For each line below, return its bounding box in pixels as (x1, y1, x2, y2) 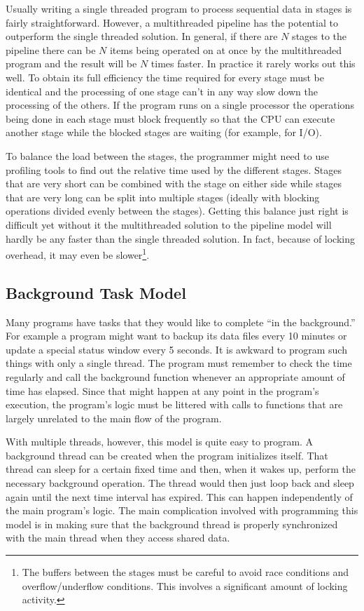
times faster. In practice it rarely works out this (150, 56, 356, 71)
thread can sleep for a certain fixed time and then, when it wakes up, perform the (6, 462, 356, 476)
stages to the (292, 29, 347, 43)
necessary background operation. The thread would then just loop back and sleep (6, 476, 354, 490)
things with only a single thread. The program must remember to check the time (6, 356, 352, 370)
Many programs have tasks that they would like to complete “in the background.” (6, 314, 356, 329)
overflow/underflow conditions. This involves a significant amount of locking (22, 578, 348, 593)
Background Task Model (6, 281, 186, 303)
